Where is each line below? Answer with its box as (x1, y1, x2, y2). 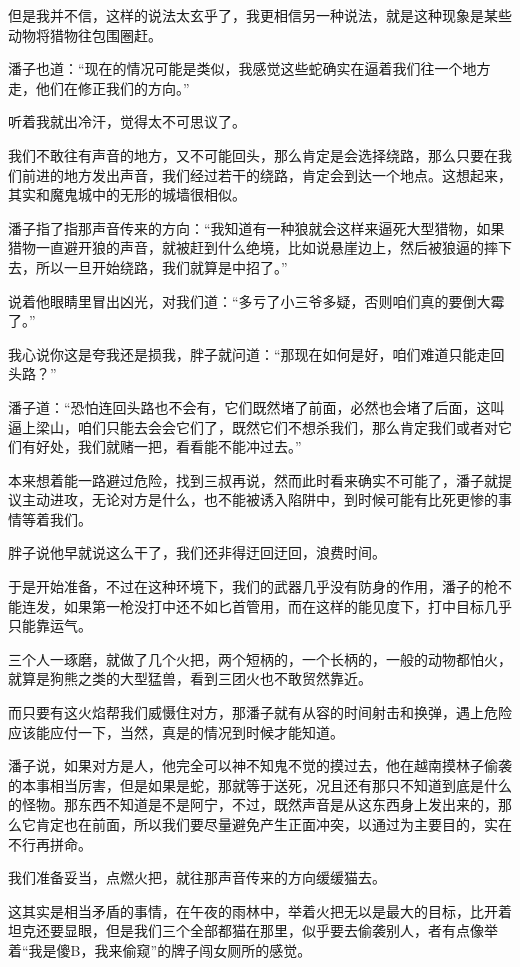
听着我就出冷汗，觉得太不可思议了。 (8, 111, 246, 132)
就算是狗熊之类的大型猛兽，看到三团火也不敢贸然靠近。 (8, 668, 372, 689)
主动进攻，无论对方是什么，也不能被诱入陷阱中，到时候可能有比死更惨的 (21, 489, 498, 510)
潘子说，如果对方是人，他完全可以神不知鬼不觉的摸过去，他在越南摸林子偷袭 (8, 755, 512, 776)
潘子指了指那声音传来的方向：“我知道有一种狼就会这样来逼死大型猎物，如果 (8, 217, 505, 238)
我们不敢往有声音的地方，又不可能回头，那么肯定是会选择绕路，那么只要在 (8, 144, 498, 165)
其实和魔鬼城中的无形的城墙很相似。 (8, 184, 246, 205)
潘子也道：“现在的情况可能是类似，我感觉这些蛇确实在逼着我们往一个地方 (8, 58, 491, 79)
